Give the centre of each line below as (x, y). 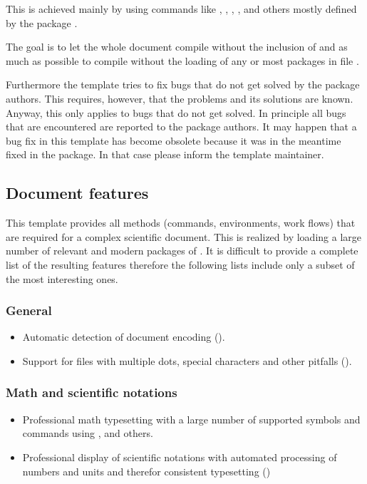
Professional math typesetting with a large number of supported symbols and (191, 419)
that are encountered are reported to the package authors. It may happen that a (181, 127)
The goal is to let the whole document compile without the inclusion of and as (177, 47)
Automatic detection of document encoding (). (124, 337)
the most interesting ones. (62, 278)
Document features (77, 193)
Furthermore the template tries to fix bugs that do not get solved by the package (183, 84)
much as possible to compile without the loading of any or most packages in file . (182, 60)
